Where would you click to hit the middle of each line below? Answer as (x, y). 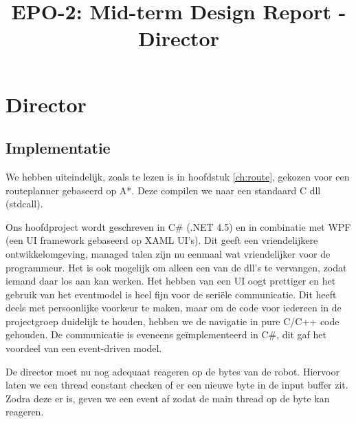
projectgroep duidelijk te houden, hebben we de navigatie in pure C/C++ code (173, 321)
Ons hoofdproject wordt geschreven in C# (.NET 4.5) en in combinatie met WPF (178, 226)
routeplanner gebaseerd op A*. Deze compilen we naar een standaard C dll (163, 190)
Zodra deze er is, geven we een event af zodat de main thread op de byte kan (168, 398)
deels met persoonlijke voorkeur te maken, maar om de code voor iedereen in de (174, 308)
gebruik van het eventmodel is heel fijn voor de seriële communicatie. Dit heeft (171, 294)
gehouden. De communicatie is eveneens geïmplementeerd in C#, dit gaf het (166, 334)
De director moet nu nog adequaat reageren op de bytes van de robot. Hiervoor (173, 371)
